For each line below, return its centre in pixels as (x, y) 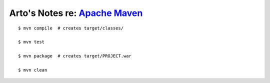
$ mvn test (31, 42)
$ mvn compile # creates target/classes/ (71, 28)
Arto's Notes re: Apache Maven (76, 13)
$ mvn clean (33, 70)
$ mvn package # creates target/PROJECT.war (75, 56)
